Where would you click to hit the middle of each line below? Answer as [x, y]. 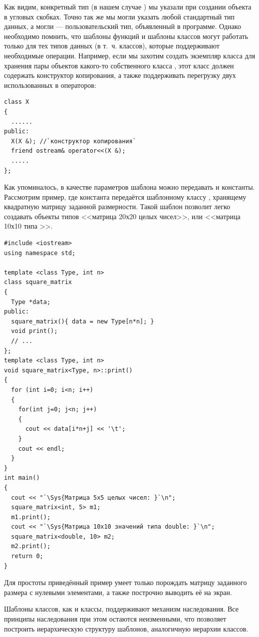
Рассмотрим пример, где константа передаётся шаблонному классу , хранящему [125, 196]
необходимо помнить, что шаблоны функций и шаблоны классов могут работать [126, 36]
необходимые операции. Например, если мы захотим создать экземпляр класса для [130, 55]
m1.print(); [31, 517]
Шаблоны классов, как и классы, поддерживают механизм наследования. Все [121, 609]
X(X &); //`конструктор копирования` [74, 141]
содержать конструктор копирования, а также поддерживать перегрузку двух [120, 75]
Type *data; [31, 302]
